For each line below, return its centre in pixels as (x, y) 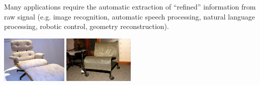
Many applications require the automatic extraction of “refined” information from (130, 6)
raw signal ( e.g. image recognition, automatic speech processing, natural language (130, 16)
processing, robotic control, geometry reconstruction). (86, 26)
